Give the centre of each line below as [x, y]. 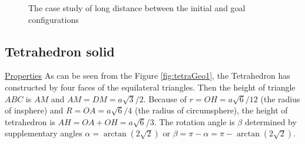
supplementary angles [44, 133]
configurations [54, 19]
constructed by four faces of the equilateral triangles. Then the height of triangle [150, 87]
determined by [271, 121]
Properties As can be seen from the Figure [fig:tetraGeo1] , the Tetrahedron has [147, 76]
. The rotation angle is [194, 121]
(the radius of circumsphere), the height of [211, 110]
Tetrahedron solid [60, 51]
